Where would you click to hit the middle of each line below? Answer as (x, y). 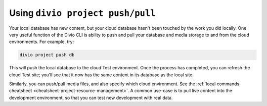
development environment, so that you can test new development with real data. (91, 98)
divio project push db (47, 55)
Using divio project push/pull (82, 13)
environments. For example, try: (42, 42)
